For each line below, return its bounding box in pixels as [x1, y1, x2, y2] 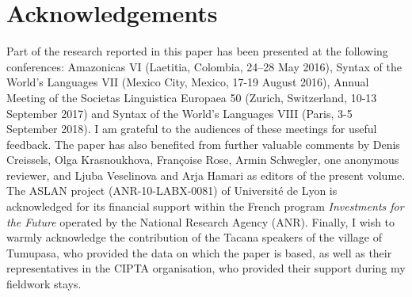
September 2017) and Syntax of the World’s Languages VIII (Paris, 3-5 [6, 105, 353, 121]
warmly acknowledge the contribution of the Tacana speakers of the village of [6, 229, 382, 246]
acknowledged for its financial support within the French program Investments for [6, 198, 404, 215]
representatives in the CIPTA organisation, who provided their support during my [6, 260, 406, 276]
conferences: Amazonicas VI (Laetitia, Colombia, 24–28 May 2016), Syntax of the [6, 58, 402, 74]
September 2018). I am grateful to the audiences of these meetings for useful [6, 120, 377, 137]
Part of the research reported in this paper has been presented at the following [6, 43, 388, 59]
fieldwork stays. [6, 276, 82, 292]
